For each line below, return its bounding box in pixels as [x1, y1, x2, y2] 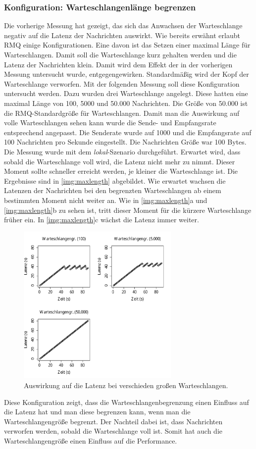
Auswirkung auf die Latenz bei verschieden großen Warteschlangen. [24, 380, 228, 391]
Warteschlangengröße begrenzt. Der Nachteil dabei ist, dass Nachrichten [4, 416, 223, 426]
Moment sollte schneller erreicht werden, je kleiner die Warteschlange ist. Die [4, 166, 238, 176]
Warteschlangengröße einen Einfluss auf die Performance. [4, 436, 177, 446]
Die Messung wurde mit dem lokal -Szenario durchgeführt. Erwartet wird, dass [4, 146, 241, 156]
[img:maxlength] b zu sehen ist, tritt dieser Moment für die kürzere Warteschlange [4, 204, 252, 215]
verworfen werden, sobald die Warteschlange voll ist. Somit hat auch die [4, 426, 222, 436]
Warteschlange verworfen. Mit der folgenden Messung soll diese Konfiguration [4, 78, 240, 89]
